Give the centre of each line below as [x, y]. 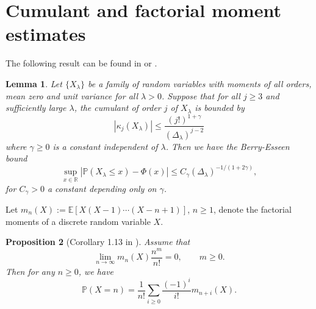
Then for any [30, 271]
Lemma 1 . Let [34, 83]
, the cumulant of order [117, 108]
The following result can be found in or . [81, 63]
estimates [46, 34]
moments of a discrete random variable [78, 221]
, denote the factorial [252, 209]
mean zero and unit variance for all [72, 95]
